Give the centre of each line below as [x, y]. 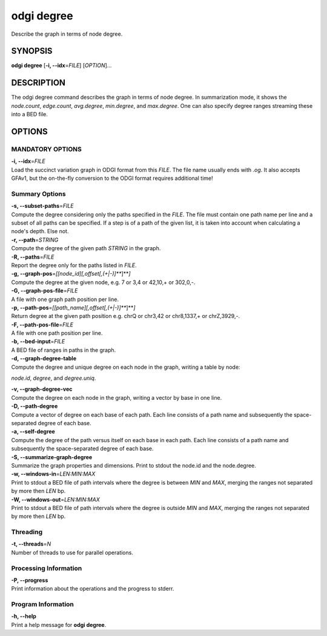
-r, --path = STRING [35, 240]
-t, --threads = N [31, 544]
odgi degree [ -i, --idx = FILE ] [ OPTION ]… [61, 65]
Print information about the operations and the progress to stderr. [93, 589]
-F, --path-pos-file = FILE [42, 325]
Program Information [42, 605]
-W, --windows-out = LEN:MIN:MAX [55, 499]
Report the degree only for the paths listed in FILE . [74, 265]
